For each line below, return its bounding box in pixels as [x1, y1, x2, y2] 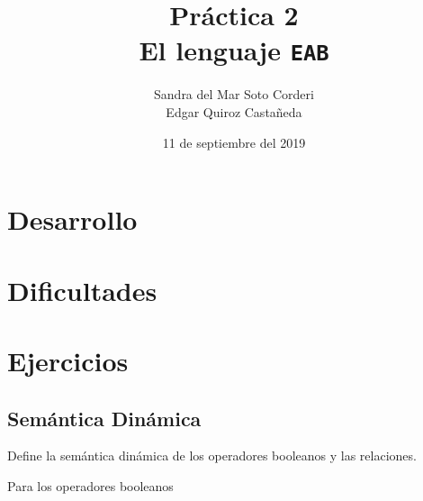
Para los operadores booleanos [7, 476, 174, 495]
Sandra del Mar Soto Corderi [154, 85, 314, 104]
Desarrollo [7, 201, 138, 238]
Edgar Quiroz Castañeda [166, 103, 302, 122]
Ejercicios [7, 342, 129, 378]
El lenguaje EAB [139, 32, 329, 68]
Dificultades [7, 271, 157, 308]
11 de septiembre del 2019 [162, 132, 306, 151]
